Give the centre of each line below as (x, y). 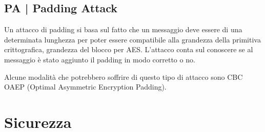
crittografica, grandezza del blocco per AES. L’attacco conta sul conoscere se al (129, 49)
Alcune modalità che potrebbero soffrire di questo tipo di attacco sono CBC (124, 76)
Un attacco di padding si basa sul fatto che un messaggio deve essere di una (123, 29)
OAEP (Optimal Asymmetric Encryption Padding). (85, 87)
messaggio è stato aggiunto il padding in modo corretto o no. (100, 59)
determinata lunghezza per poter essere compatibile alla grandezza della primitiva (132, 39)
